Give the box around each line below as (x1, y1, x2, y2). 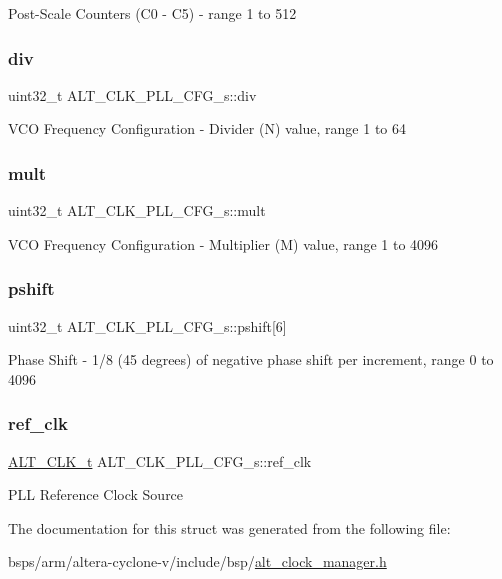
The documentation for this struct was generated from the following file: (8, 517, 451, 538)
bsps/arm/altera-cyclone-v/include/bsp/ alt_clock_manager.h (8, 551, 387, 572)
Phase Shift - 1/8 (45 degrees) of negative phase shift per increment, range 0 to (8, 349, 494, 370)
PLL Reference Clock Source (8, 484, 184, 505)
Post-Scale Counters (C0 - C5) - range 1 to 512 (8, 3, 297, 23)
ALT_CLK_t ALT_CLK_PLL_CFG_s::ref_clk (8, 450, 312, 471)
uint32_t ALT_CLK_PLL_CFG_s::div (8, 84, 257, 105)
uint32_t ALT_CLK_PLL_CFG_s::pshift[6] (8, 315, 287, 336)
